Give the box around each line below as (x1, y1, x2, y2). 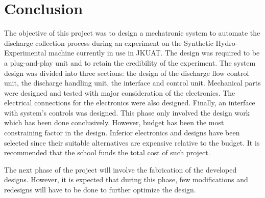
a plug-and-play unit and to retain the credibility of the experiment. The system (4, 57, 256, 68)
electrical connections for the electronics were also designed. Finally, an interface (4, 97, 255, 108)
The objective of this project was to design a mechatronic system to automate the (4, 27, 260, 38)
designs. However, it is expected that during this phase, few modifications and (4, 174, 248, 185)
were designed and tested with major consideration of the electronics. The (4, 87, 235, 98)
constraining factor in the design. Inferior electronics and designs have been (4, 127, 240, 138)
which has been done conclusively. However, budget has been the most (4, 117, 224, 128)
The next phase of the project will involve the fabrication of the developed (4, 164, 237, 175)
